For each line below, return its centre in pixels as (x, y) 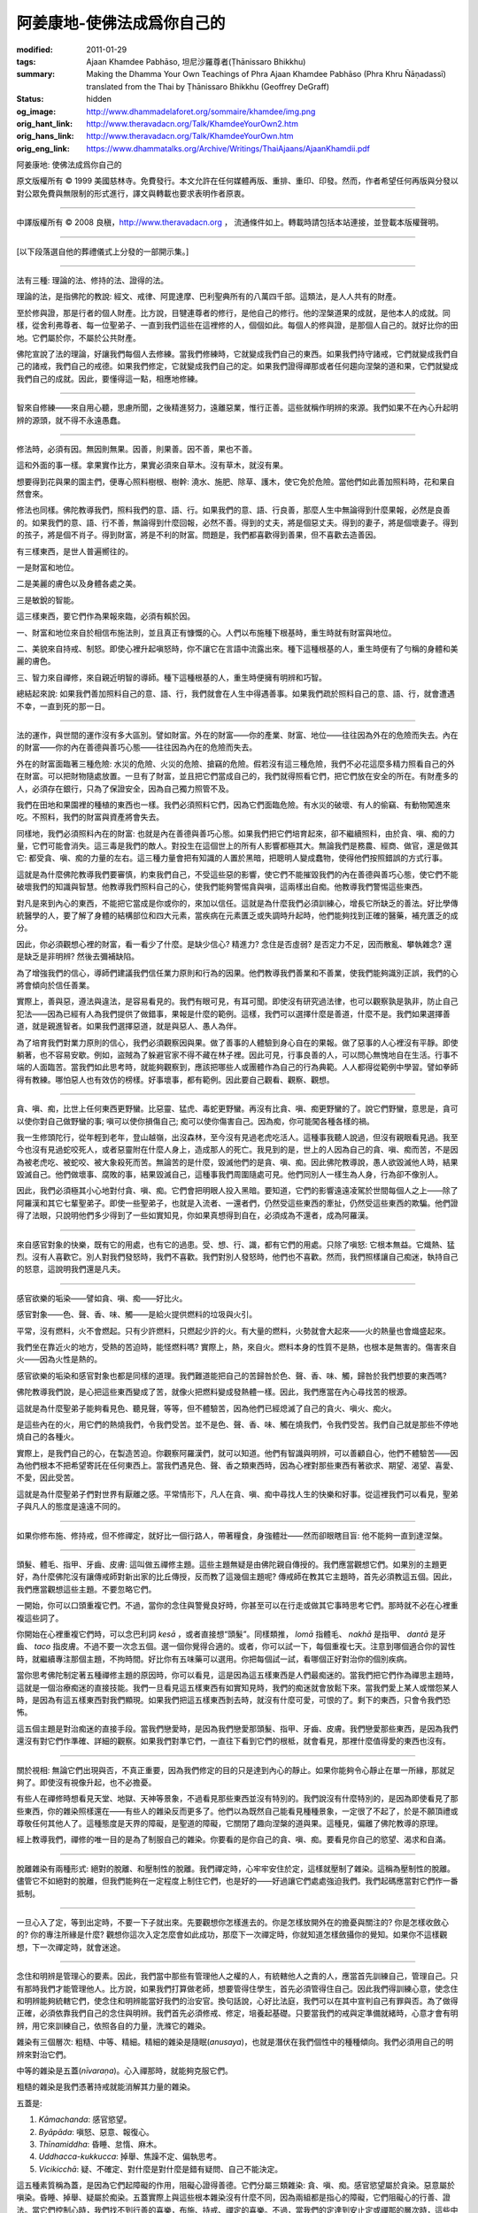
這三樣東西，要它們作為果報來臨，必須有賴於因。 (105, 616)
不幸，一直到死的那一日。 (63, 706)
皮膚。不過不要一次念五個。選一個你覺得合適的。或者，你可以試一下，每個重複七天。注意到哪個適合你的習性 (258, 1646)
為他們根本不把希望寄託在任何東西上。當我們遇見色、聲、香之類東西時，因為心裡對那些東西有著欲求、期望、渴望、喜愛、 (237, 1466)
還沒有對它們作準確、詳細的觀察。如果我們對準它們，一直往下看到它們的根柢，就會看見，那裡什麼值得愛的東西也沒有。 (233, 1741)
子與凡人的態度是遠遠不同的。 (71, 1507)
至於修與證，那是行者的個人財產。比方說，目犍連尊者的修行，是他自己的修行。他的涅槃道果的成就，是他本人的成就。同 (233, 312)
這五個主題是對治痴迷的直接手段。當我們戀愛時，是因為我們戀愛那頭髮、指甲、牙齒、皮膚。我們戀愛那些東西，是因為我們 (237, 1728)
